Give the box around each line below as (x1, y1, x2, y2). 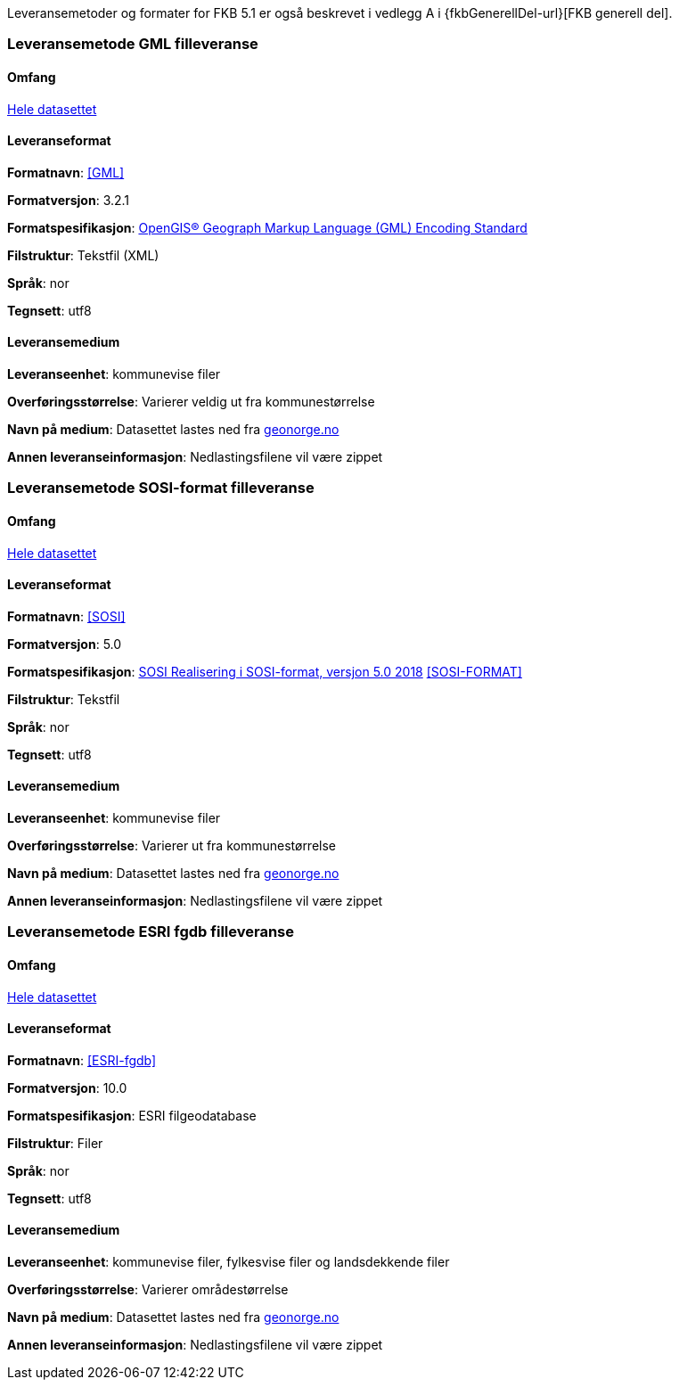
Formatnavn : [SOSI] (7, 608, 126, 624)
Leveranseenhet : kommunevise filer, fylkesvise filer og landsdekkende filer (7, 1254, 450, 1270)
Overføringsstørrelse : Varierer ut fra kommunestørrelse (7, 838, 337, 854)
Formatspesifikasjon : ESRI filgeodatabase (7, 1107, 257, 1123)
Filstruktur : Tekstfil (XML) (7, 247, 160, 263)
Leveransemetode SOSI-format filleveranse (7, 479, 315, 497)
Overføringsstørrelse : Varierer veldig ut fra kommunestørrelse (7, 394, 375, 410)
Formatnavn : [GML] (7, 164, 125, 180)
